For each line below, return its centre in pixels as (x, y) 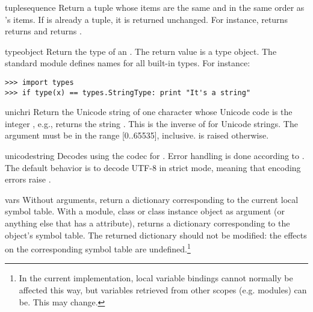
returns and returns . (43, 31)
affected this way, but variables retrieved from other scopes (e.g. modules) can (163, 290)
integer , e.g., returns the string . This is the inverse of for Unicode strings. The (151, 123)
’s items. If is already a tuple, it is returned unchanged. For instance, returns (146, 19)
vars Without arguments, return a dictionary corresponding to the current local (152, 199)
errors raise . (28, 179)
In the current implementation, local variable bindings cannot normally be (156, 278)
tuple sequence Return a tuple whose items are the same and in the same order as (155, 7)
